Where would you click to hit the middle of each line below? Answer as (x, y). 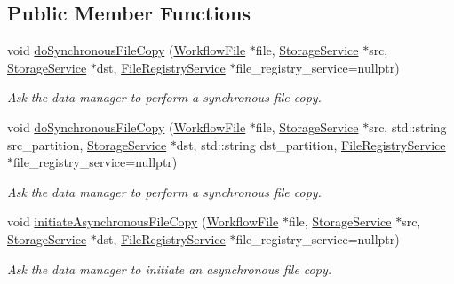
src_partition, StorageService (87, 144)
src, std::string (408, 126)
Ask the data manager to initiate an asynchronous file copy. (169, 268)
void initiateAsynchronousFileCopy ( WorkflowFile (143, 221)
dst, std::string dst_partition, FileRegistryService (311, 144)
